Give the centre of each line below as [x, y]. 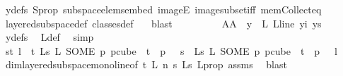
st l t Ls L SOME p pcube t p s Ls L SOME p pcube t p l [171, 50]
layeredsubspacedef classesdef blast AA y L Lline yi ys [163, 23]
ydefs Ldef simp [50, 37]
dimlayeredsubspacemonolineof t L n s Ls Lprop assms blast [146, 64]
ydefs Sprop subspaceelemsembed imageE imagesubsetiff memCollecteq [163, 9]
